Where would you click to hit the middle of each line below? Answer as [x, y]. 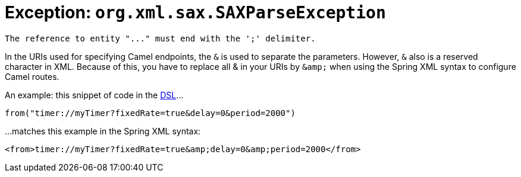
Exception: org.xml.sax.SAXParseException [195, 12]
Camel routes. [32, 76]
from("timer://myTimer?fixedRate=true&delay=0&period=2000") [150, 113]
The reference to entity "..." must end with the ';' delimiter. [160, 38]
